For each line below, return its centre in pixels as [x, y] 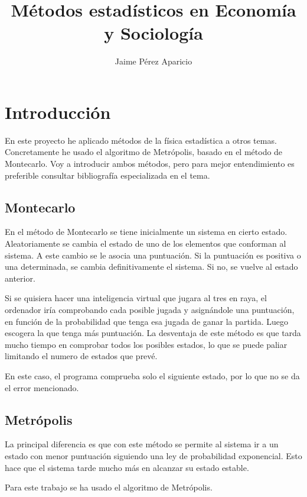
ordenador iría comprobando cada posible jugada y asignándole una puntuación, [150, 309]
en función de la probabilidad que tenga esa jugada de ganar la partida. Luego [146, 321]
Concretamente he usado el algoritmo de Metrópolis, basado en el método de [144, 152]
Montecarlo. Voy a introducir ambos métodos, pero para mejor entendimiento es [150, 164]
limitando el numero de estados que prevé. [81, 356]
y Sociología [153, 33]
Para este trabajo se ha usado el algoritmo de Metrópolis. [109, 487]
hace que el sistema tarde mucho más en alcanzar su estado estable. [127, 467]
